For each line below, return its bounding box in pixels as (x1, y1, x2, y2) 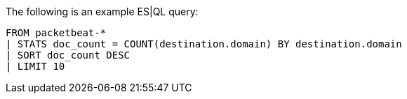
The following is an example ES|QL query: (6, 6, 199, 17)
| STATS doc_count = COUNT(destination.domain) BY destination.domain (6, 38, 402, 49)
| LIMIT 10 (6, 61, 65, 72)
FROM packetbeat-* (6, 27, 107, 38)
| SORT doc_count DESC (6, 49, 131, 61)
